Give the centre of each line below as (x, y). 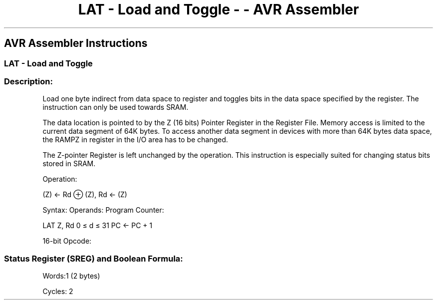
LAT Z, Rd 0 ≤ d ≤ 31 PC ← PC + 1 (98, 226)
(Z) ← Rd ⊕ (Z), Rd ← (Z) (85, 195)
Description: (28, 81)
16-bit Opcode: (67, 241)
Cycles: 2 (58, 292)
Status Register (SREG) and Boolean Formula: (94, 258)
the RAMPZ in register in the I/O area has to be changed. (135, 140)
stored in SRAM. (69, 164)
